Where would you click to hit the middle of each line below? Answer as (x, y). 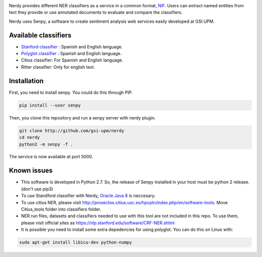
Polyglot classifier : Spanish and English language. (71, 54)
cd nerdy (30, 137)
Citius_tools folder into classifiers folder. (61, 209)
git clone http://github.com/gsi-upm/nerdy (72, 130)
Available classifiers (40, 35)
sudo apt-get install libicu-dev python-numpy (75, 242)
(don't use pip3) (37, 189)
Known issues (31, 171)
